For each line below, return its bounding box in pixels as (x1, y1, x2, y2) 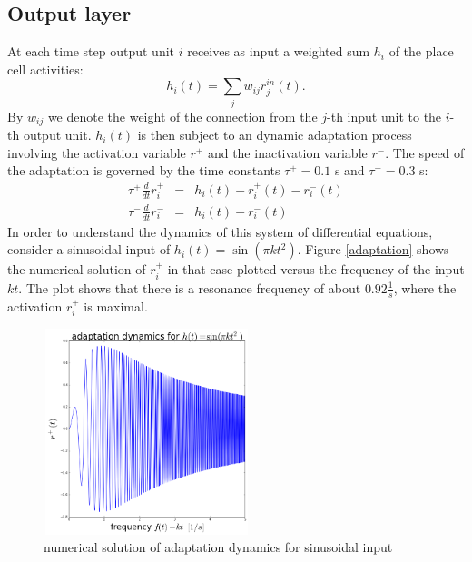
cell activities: (7, 59, 84, 78)
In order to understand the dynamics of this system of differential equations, (7, 222, 433, 241)
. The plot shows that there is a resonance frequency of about (18, 278, 361, 297)
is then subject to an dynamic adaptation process (137, 125, 412, 144)
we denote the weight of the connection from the (47, 106, 318, 125)
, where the (393, 278, 457, 297)
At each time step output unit (7, 42, 175, 61)
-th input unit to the (327, 106, 442, 125)
